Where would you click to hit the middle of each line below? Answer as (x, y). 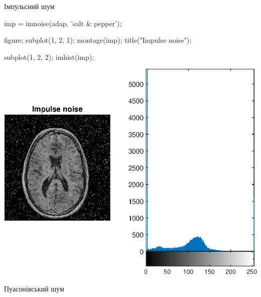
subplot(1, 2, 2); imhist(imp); (49, 57)
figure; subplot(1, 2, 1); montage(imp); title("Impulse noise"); (98, 40)
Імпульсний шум (29, 6)
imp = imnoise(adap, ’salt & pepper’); (63, 23)
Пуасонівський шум (34, 288)
